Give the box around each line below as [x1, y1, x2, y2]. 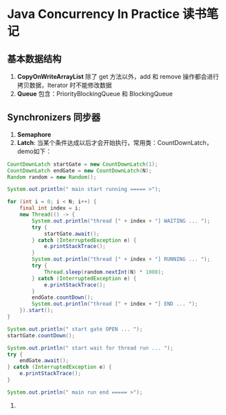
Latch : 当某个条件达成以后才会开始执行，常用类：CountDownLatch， [16, 138, 213, 146]
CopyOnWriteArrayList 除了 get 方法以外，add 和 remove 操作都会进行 [16, 73, 220, 80]
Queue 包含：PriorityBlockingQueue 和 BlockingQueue [16, 90, 173, 98]
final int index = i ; [19, 205, 81, 212]
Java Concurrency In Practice [7, 6, 180, 22]
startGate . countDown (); [7, 332, 76, 339]
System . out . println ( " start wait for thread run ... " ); [7, 344, 174, 351]
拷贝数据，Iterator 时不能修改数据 [16, 81, 112, 89]
